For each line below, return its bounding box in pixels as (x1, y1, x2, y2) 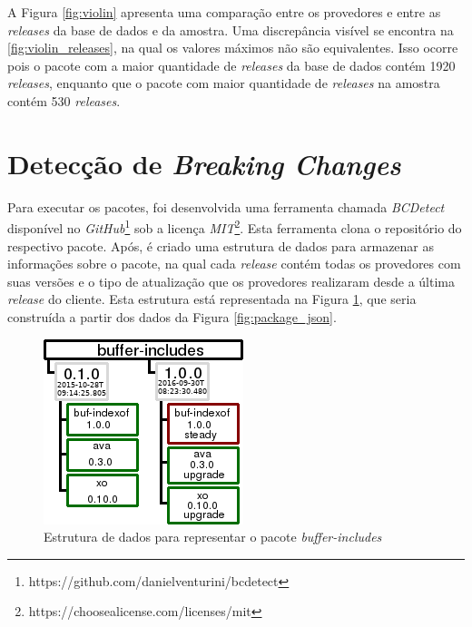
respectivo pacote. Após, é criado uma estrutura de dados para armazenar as (7, 236, 435, 255)
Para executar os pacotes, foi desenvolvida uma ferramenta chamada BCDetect (7, 197, 445, 216)
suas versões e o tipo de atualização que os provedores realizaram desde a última (7, 271, 455, 290)
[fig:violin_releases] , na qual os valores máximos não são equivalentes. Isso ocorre (7, 38, 458, 57)
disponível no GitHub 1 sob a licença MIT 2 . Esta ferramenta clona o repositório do (7, 216, 462, 237)
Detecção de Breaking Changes (7, 144, 401, 182)
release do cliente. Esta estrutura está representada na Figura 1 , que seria (7, 289, 417, 309)
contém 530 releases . (7, 91, 121, 110)
